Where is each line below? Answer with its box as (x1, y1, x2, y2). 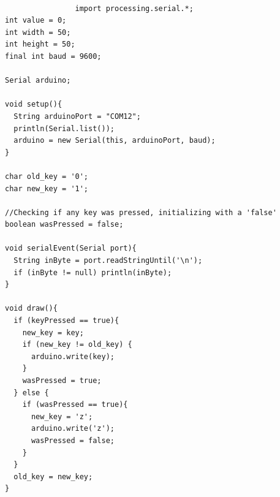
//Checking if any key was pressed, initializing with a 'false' (5, 208, 277, 217)
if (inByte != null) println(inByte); (13, 268, 172, 277)
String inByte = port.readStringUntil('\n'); (13, 256, 203, 265)
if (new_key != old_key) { (22, 340, 132, 349)
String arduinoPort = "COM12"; (13, 112, 141, 121)
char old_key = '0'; (5, 172, 89, 181)
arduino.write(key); (31, 352, 115, 361)
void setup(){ (5, 100, 62, 109)
